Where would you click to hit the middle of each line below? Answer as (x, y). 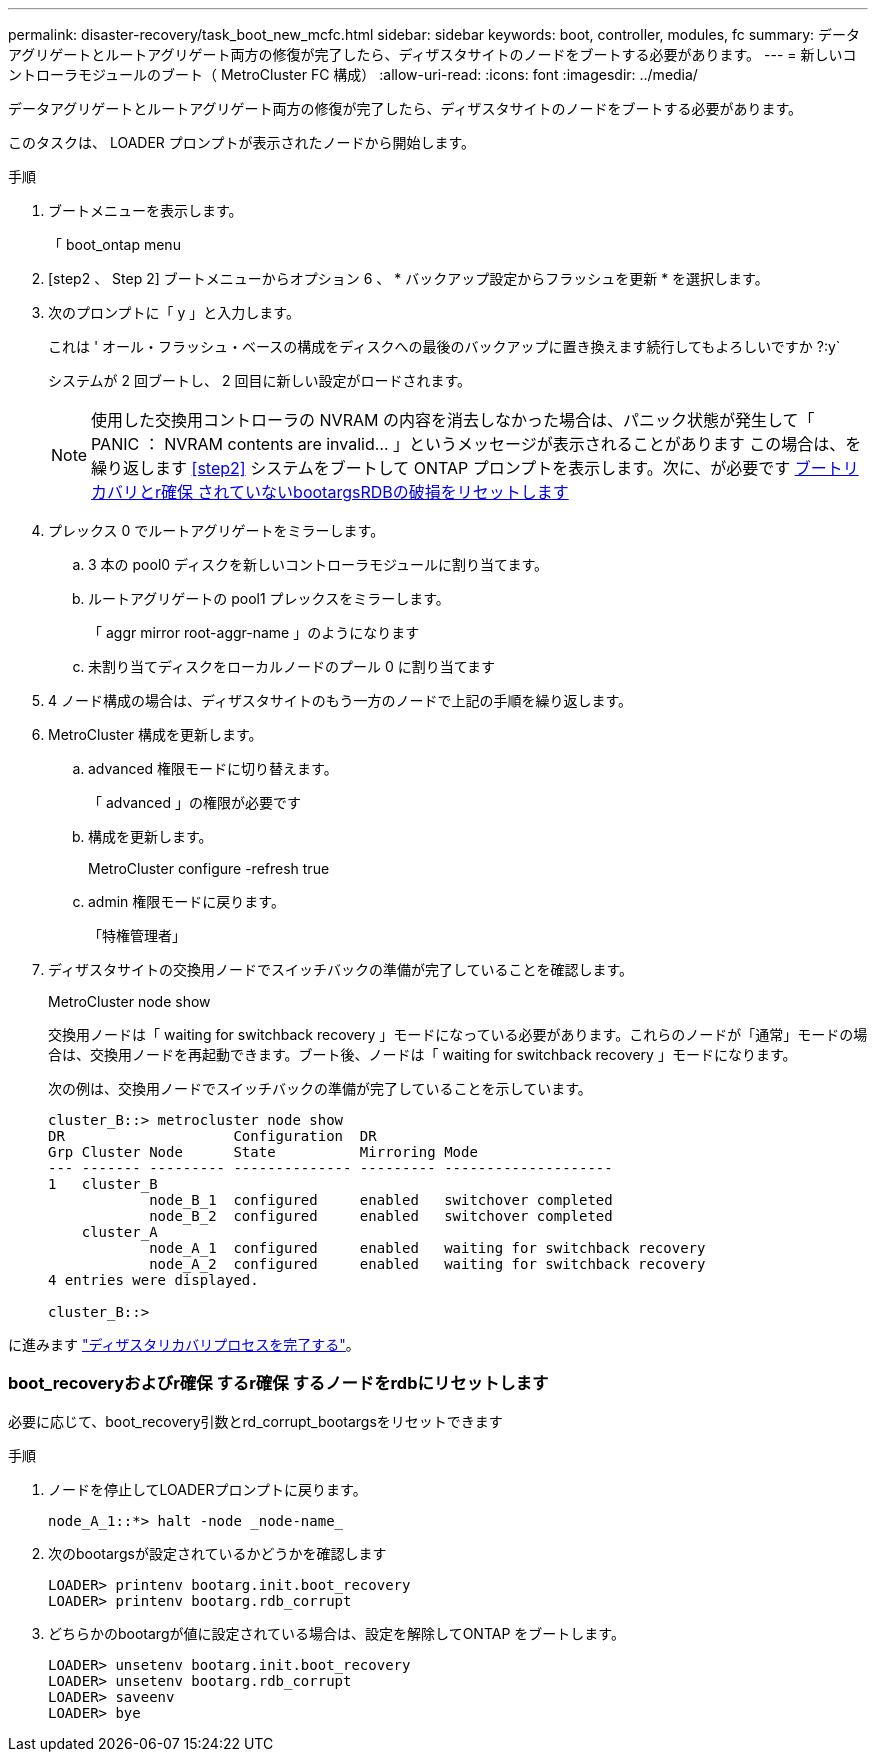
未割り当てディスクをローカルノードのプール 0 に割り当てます (292, 666)
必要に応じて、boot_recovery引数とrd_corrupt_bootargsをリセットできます (255, 1421)
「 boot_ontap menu (114, 244)
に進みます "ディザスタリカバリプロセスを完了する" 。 (184, 1344)
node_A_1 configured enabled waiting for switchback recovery (427, 1248)
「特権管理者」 (137, 935)
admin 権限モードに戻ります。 (186, 901)
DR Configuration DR (212, 1136)
